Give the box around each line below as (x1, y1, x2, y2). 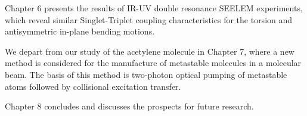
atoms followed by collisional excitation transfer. (5, 80, 181, 92)
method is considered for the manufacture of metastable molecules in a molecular (5, 57, 302, 69)
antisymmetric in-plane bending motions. (5, 25, 155, 37)
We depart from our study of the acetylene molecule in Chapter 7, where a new (5, 45, 294, 57)
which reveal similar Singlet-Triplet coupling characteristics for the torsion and (5, 13, 293, 26)
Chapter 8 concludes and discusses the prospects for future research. (5, 100, 254, 112)
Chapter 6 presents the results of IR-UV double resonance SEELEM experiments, (5, 2, 303, 14)
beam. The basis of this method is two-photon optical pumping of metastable (5, 68, 287, 80)
